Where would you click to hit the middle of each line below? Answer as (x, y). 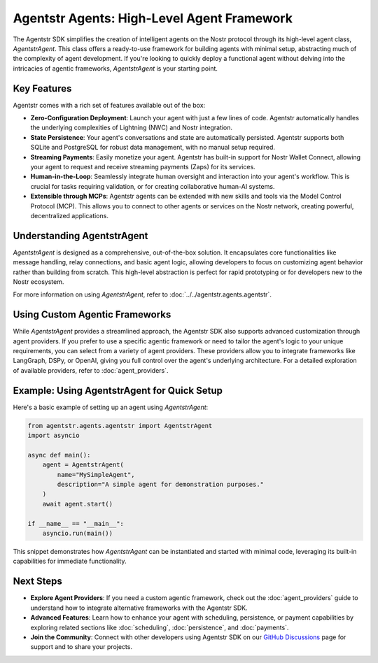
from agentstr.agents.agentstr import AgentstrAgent (120, 426)
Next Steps (37, 582)
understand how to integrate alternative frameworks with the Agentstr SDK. (139, 608)
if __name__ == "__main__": (76, 523)
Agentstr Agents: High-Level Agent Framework (153, 18)
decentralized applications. (69, 215)
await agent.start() (78, 504)
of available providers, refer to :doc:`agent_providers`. (91, 370)
